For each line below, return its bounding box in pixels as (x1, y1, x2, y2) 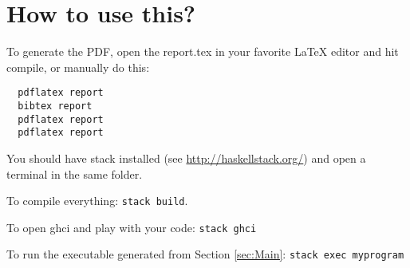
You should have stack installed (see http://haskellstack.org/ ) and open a (6, 149, 366, 166)
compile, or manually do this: (6, 58, 150, 75)
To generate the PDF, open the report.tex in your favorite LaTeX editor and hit (6, 43, 399, 60)
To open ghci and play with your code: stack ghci (6, 219, 257, 235)
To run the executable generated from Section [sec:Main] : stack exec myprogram (6, 246, 404, 262)
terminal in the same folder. (6, 165, 143, 182)
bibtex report (18, 100, 93, 112)
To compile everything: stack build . (6, 192, 188, 209)
